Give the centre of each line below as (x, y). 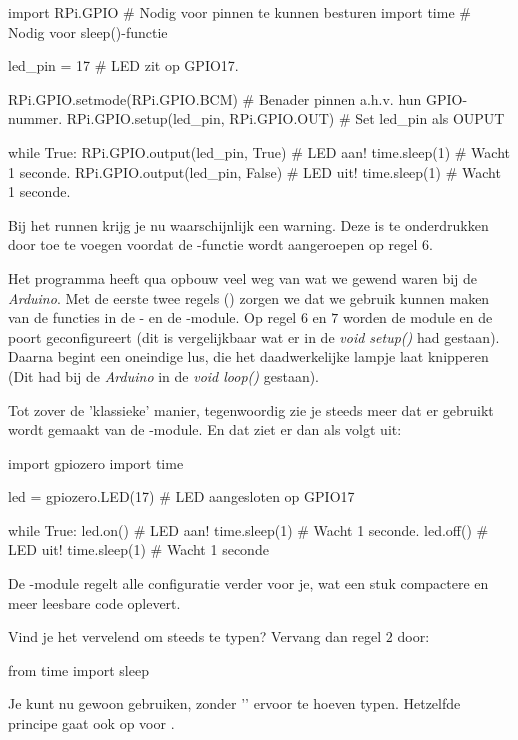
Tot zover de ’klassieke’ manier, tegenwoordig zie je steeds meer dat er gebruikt (251, 409)
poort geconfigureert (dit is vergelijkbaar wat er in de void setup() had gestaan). (254, 336)
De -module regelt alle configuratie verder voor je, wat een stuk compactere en (248, 583)
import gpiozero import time (96, 462)
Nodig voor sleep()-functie (88, 31)
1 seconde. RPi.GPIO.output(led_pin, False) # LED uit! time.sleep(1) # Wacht (254, 171)
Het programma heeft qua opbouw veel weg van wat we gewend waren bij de (243, 277)
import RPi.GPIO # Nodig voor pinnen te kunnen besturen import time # (239, 12)
